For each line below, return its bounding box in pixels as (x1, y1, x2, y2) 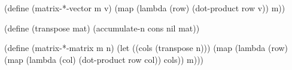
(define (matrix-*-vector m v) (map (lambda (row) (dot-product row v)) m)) (4, 2, 285, 14)
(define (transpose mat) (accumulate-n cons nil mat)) (4, 21, 200, 34)
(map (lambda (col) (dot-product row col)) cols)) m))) (4, 53, 204, 65)
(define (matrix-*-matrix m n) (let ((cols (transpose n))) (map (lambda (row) (4, 42, 288, 54)
